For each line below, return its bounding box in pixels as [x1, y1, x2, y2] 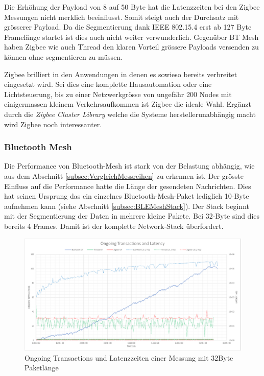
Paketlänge [25, 362, 59, 373]
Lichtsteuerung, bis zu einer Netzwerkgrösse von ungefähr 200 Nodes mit [4, 88, 232, 99]
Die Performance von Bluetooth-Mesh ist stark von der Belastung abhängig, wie [4, 160, 255, 171]
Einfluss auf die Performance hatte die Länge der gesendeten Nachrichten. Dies [4, 180, 251, 191]
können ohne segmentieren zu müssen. [4, 51, 123, 62]
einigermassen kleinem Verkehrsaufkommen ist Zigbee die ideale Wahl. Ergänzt [4, 99, 252, 109]
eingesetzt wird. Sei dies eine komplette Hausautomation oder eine [4, 79, 212, 89]
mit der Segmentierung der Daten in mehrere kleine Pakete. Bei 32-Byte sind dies [4, 210, 260, 221]
